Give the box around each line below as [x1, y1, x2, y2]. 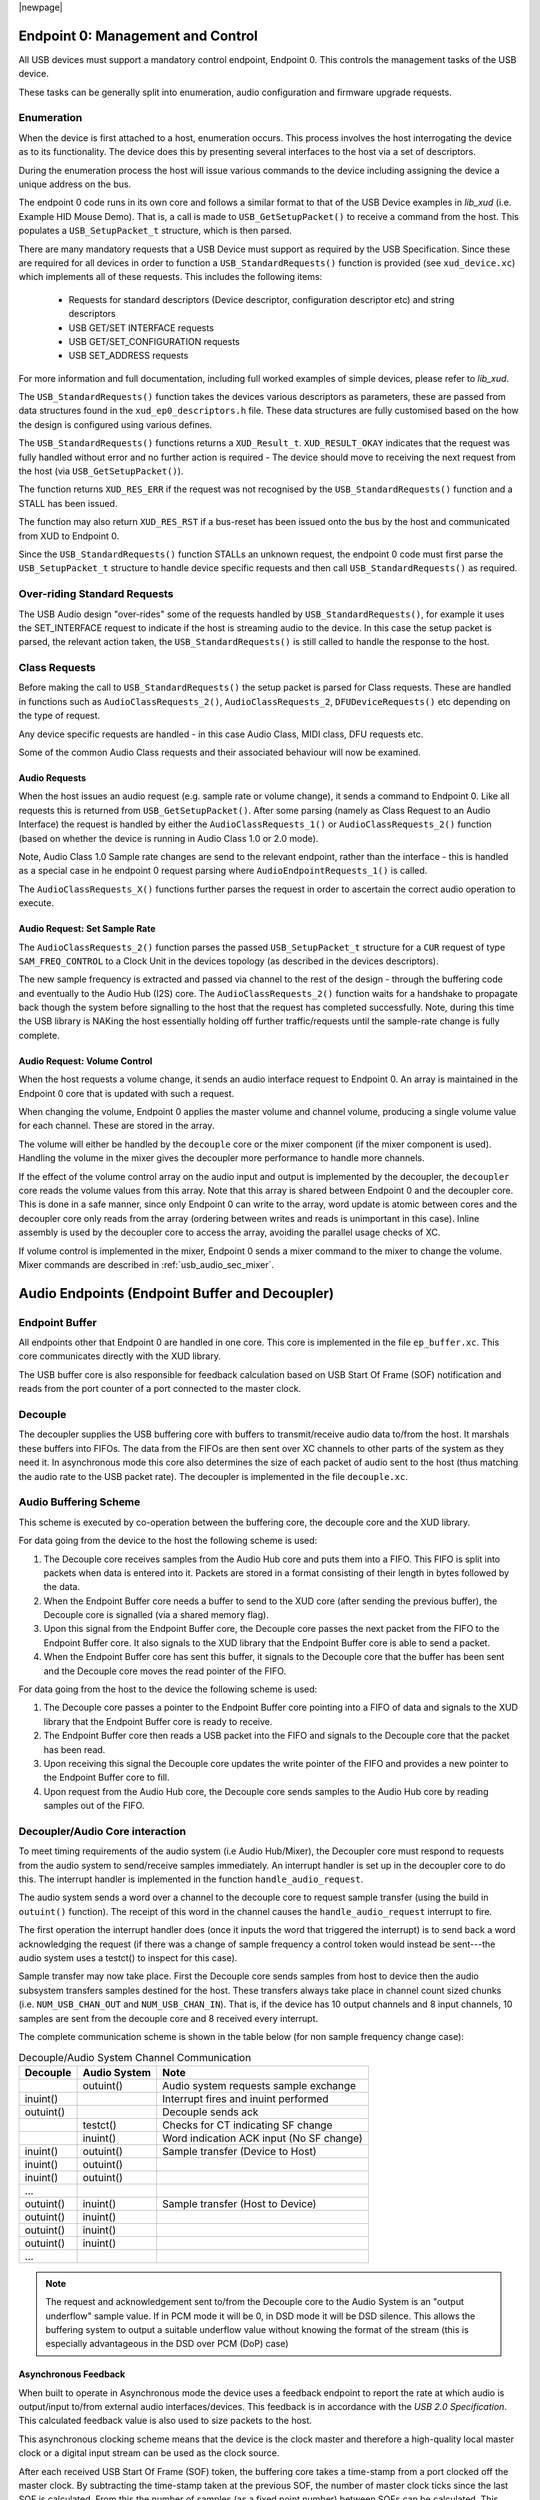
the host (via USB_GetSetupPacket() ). [18, 465, 184, 477]
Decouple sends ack [161, 2105, 259, 2119]
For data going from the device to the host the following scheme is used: [18, 1535, 318, 1547]
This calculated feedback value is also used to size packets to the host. [18, 2415, 312, 2427]
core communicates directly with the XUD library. [18, 1350, 222, 1362]
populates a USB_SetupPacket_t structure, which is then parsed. [18, 225, 292, 237]
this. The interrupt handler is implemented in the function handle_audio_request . [18, 1873, 364, 1885]
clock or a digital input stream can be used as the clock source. [18, 2447, 280, 2459]
